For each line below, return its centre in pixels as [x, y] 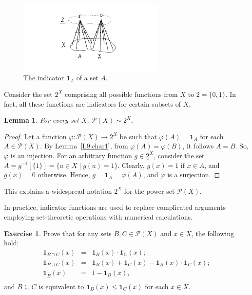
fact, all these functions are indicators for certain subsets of [93, 103]
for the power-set [149, 191]
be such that [138, 136]
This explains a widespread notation [58, 191]
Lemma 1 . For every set [41, 120]
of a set [87, 78]
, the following [213, 233]
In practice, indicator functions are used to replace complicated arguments [115, 207]
